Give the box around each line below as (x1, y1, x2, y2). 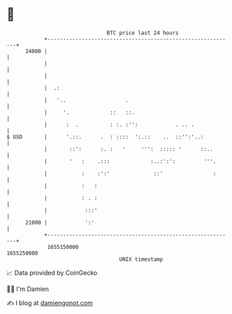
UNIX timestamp (119, 255, 164, 263)
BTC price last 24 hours (106, 29, 179, 36)
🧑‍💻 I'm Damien (6, 285, 50, 293)
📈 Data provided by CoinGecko (6, 269, 98, 277)
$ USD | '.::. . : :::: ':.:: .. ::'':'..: (6, 133, 204, 141)
